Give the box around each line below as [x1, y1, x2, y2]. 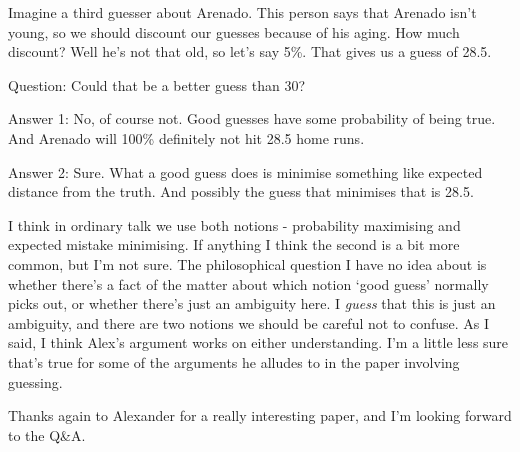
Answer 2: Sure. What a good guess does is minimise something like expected [8, 161, 483, 182]
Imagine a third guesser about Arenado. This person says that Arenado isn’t [8, 2, 477, 22]
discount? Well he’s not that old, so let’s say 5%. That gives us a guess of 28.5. [8, 41, 492, 62]
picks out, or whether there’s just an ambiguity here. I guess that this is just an [8, 293, 496, 314]
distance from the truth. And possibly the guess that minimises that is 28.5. [8, 181, 474, 202]
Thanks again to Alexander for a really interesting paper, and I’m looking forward [8, 405, 512, 426]
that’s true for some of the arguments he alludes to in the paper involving [8, 351, 460, 372]
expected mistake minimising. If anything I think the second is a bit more [8, 234, 460, 255]
